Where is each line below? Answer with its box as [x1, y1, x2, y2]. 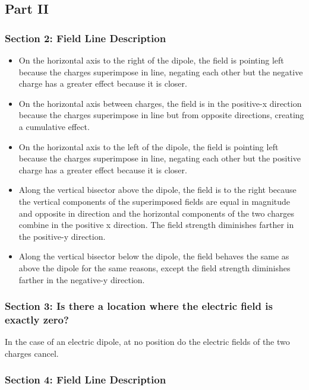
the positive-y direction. [18, 230, 106, 242]
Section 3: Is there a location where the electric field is [5, 299, 273, 313]
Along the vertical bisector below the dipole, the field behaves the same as [18, 250, 289, 262]
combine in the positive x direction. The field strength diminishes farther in [18, 218, 294, 231]
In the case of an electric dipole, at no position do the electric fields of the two [5, 335, 290, 348]
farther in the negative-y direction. [18, 273, 145, 286]
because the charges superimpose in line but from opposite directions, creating [18, 109, 304, 121]
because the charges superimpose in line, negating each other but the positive [18, 152, 301, 164]
